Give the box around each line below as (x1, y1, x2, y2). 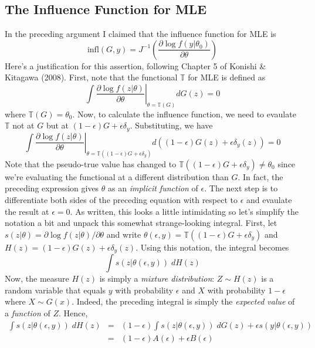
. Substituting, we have (130, 119, 213, 131)
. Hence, (58, 306, 88, 319)
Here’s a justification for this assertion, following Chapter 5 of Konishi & (5, 59, 266, 72)
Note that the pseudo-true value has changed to (5, 157, 177, 170)
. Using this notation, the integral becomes (136, 241, 289, 253)
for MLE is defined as (188, 71, 266, 83)
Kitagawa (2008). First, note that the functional (5, 71, 178, 83)
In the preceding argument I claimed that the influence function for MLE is (5, 28, 276, 40)
